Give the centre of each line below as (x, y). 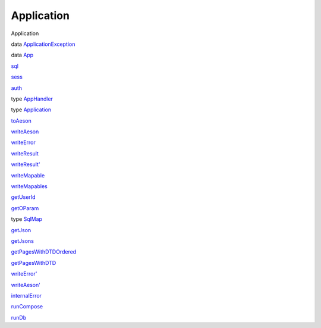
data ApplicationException (43, 44)
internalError (26, 295)
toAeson (21, 121)
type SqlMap (27, 219)
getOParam (25, 208)
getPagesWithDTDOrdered (44, 252)
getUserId (23, 197)
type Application (31, 110)
